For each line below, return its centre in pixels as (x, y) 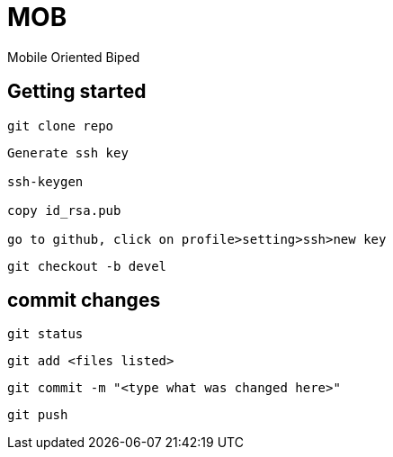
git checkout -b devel (87, 266)
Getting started (77, 92)
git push (38, 415)
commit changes (84, 300)
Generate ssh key (68, 152)
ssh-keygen (45, 181)
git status (45, 334)
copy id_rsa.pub (64, 210)
